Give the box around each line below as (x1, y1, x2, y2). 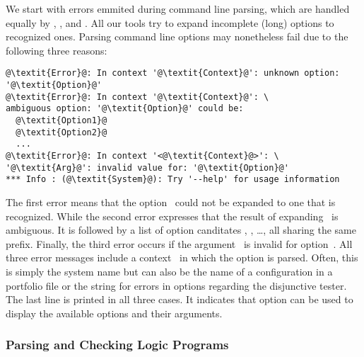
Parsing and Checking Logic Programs (6, 336, 229, 353)
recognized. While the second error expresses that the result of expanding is (6, 208, 339, 223)
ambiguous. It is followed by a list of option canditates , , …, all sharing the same (6, 222, 356, 237)
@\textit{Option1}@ (16, 115, 107, 125)
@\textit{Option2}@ (16, 127, 107, 137)
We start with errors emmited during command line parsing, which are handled (6, 1, 350, 16)
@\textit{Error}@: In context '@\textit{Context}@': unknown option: (6, 68, 340, 79)
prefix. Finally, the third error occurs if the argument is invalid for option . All (6, 236, 353, 251)
